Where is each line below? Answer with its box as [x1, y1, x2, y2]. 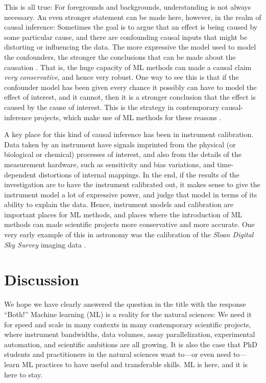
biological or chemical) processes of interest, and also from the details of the [4, 149, 241, 160]
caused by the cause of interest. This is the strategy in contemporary [4, 101, 220, 112]
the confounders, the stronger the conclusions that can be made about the [4, 51, 236, 62]
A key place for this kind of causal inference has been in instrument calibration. [4, 129, 254, 140]
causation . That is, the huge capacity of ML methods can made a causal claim [4, 61, 252, 72]
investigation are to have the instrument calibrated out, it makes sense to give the [4, 179, 260, 190]
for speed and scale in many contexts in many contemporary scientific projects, [4, 319, 251, 329]
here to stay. [4, 369, 43, 379]
